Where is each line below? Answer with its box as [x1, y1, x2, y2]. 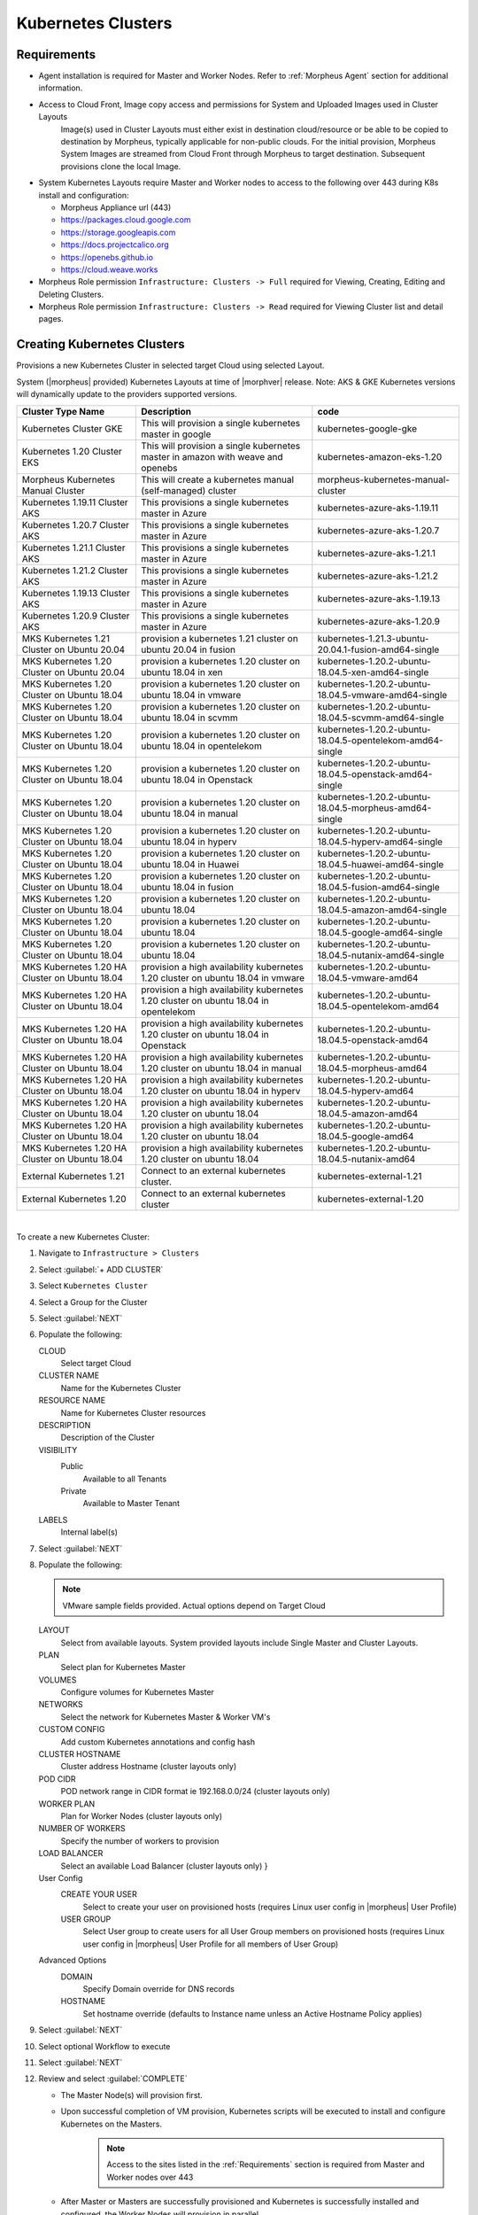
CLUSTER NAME [38, 1370, 100, 1381]
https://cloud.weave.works [60, 264, 158, 275]
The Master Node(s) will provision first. [60, 2089, 204, 2100]
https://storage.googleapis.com [60, 227, 176, 237]
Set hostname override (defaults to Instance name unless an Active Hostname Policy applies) [82, 2008, 422, 2019]
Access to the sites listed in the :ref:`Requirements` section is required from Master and [106, 2159, 425, 2170]
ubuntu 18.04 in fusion [141, 881, 235, 893]
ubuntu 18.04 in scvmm [141, 711, 238, 724]
